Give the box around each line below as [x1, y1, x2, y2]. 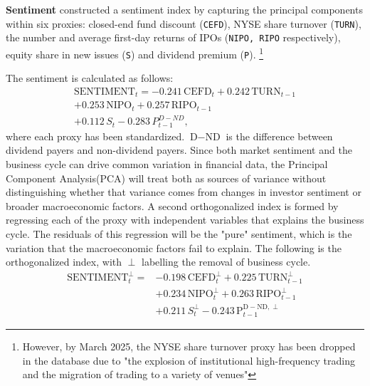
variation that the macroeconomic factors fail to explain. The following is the [6, 240, 342, 255]
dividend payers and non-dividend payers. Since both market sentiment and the [6, 142, 352, 157]
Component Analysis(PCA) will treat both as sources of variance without [6, 170, 327, 185]
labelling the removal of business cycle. [142, 254, 311, 269]
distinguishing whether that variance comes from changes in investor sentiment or [6, 184, 361, 199]
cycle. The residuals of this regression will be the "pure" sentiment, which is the [6, 226, 352, 241]
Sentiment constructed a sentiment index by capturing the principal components [6, 2, 363, 16]
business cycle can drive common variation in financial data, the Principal [6, 156, 328, 171]
